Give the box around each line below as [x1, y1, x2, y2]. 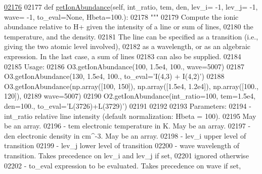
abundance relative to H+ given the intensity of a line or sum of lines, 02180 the [4, 21, 253, 32]
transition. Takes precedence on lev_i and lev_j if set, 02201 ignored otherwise [4, 150, 249, 160]
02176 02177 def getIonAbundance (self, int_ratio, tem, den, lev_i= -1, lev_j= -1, [4, 2, 258, 12]
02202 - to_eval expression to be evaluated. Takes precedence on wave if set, [4, 160, 241, 170]
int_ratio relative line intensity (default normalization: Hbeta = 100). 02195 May [4, 110, 256, 121]
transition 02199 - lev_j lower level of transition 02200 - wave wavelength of [4, 140, 239, 151]
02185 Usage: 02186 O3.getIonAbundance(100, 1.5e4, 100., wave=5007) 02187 [4, 61, 244, 71]
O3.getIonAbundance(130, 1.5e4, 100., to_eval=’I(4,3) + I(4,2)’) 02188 [4, 71, 225, 81]
